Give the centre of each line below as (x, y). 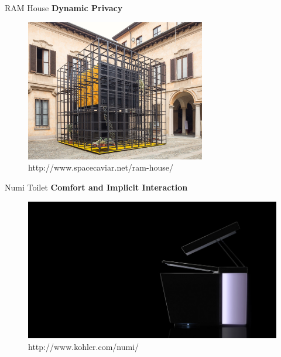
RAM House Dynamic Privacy (64, 8)
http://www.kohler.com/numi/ (84, 346)
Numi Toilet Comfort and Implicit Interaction (96, 187)
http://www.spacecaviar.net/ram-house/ (101, 167)
